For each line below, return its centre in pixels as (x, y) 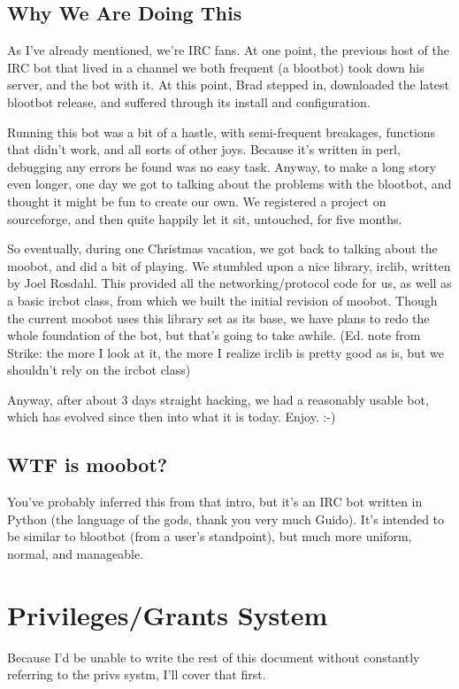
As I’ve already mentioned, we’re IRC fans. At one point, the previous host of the (228, 50)
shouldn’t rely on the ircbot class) (99, 370)
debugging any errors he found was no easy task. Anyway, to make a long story (222, 166)
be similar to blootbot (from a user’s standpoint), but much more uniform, (210, 536)
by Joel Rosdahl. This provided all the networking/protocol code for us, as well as (229, 283)
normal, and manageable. (76, 554)
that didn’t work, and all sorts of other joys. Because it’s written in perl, (204, 149)
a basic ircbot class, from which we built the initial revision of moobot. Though (222, 300)
